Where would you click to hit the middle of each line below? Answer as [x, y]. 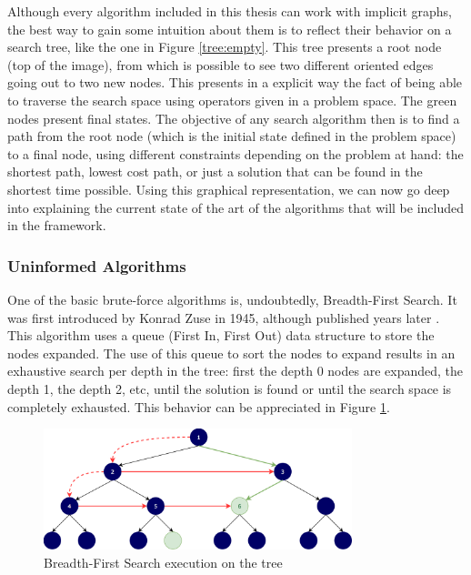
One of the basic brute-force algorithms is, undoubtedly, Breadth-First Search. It [232, 299]
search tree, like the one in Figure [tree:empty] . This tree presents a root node [225, 47]
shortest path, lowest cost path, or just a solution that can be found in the [215, 171]
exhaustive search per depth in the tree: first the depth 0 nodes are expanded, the [235, 371]
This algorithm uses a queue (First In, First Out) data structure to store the [221, 335]
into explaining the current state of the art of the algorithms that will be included [236, 207]
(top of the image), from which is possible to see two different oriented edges [220, 64]
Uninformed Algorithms [97, 265]
